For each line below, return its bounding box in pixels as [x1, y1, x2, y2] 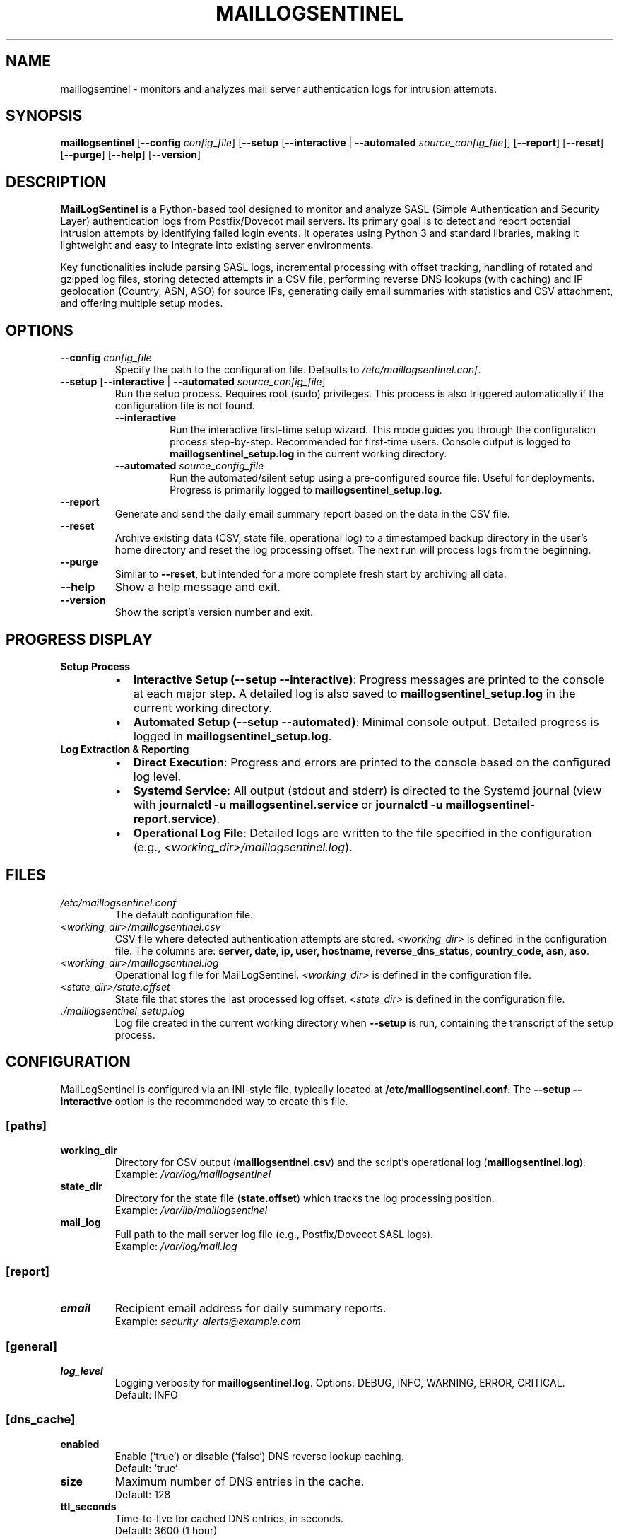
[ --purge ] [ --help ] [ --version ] [60, 148, 201, 161]
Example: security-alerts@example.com [114, 1315, 301, 1328]
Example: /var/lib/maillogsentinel [114, 1204, 268, 1217]
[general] [6, 1338, 57, 1353]
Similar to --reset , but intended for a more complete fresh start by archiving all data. [114, 568, 507, 581]
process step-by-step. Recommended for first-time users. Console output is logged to [170, 436, 571, 448]
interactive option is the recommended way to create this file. [60, 1095, 348, 1107]
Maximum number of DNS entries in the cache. [114, 1474, 365, 1488]
